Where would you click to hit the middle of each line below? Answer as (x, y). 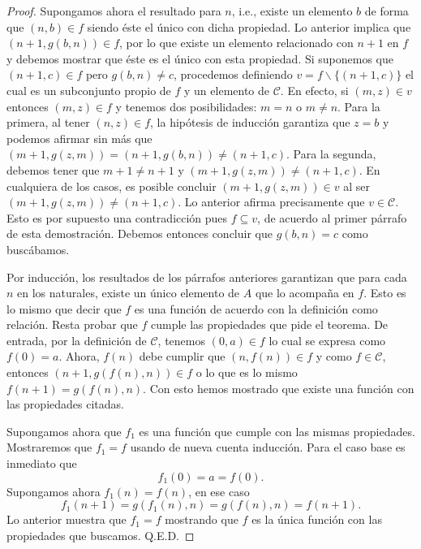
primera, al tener (48, 122)
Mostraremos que (49, 447)
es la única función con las (317, 519)
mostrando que (202, 519)
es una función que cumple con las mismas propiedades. (277, 431)
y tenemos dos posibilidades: (186, 106)
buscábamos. (38, 249)
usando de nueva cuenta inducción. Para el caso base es (268, 447)
